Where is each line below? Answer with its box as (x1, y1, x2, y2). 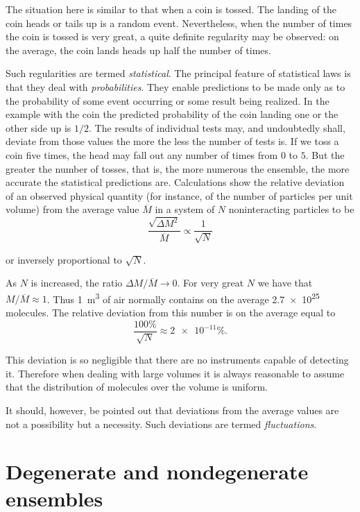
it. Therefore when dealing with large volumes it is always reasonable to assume (6, 366, 345, 380)
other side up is (6, 120, 71, 135)
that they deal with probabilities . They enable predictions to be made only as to (6, 79, 345, 94)
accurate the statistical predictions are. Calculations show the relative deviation (6, 175, 345, 189)
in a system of (155, 202, 215, 216)
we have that (257, 275, 313, 290)
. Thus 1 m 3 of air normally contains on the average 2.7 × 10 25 (46, 289, 320, 306)
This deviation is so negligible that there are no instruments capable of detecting (6, 352, 349, 367)
